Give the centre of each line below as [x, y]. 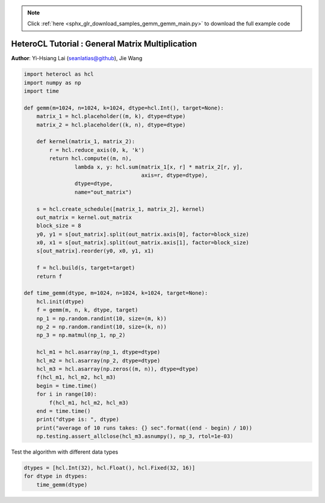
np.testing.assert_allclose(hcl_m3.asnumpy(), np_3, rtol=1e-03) [135, 437]
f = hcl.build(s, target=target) [86, 268]
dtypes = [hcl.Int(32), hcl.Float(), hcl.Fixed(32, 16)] [110, 468]
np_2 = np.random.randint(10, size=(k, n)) [101, 327]
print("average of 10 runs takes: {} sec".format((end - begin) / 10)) [144, 428]
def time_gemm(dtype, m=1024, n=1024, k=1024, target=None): [116, 293]
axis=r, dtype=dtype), [175, 175]
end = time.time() [63, 411]
